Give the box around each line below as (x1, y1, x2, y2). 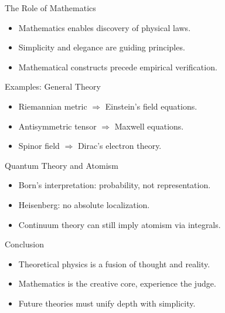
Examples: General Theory (5, 80, 101, 93)
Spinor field (18, 140, 60, 152)
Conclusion (5, 238, 44, 250)
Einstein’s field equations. (105, 100, 197, 112)
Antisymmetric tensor (18, 120, 97, 132)
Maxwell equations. (114, 120, 184, 132)
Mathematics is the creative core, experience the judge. (18, 277, 216, 290)
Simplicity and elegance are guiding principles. (18, 41, 185, 53)
